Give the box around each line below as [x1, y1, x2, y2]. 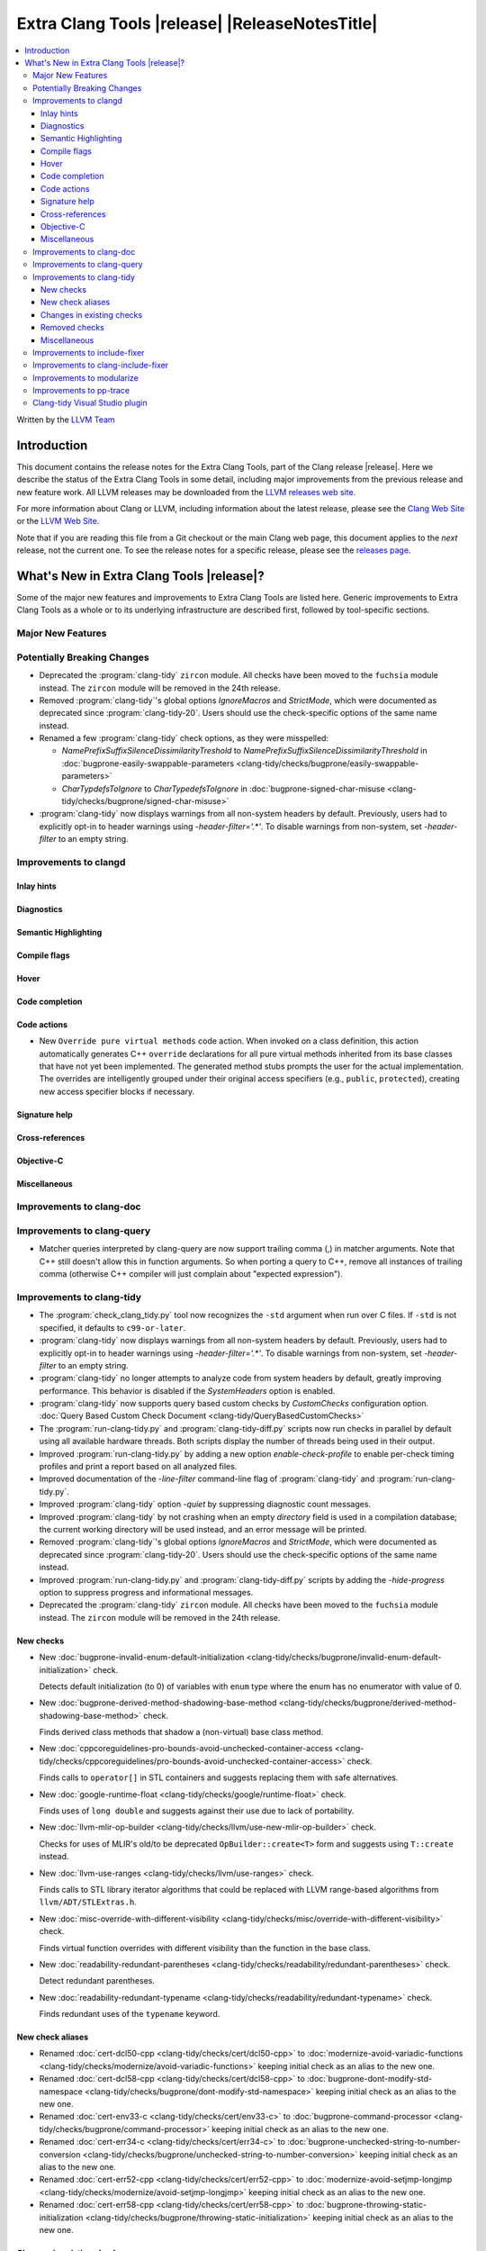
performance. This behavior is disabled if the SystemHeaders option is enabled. [39, 1385, 336, 1396]
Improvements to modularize [32, 372, 139, 383]
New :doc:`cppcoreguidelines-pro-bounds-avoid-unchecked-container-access [39, 1743, 333, 1754]
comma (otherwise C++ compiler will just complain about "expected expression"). [39, 1269, 344, 1279]
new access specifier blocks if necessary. [39, 1086, 195, 1097]
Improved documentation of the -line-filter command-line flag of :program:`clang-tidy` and [39, 1473, 375, 1485]
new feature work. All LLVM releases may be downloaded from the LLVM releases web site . [16, 486, 356, 497]
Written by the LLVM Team [16, 414, 116, 425]
